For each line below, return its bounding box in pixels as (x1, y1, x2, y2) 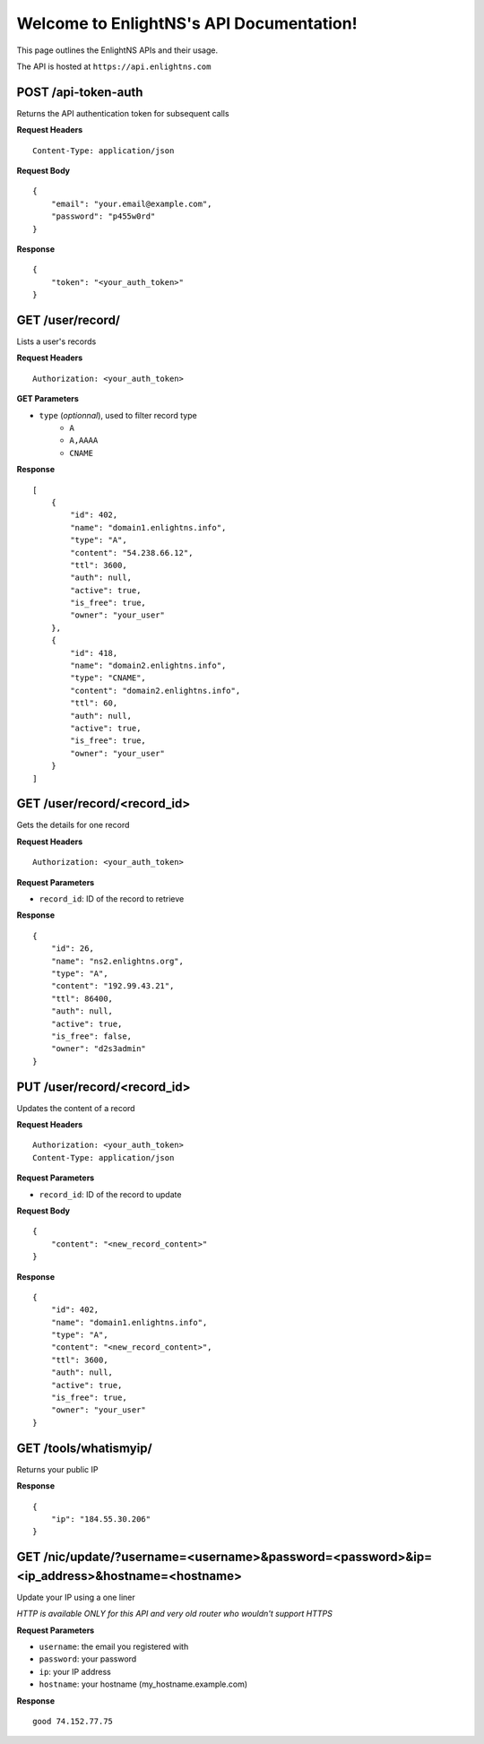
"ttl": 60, (70, 698, 118, 708)
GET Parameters (16, 393, 80, 404)
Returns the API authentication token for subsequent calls (16, 108, 229, 118)
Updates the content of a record (16, 1102, 135, 1113)
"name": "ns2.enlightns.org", (50, 955, 184, 966)
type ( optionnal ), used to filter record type (39, 410, 197, 420)
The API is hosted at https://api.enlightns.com (16, 61, 212, 72)
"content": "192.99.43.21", (50, 981, 175, 991)
